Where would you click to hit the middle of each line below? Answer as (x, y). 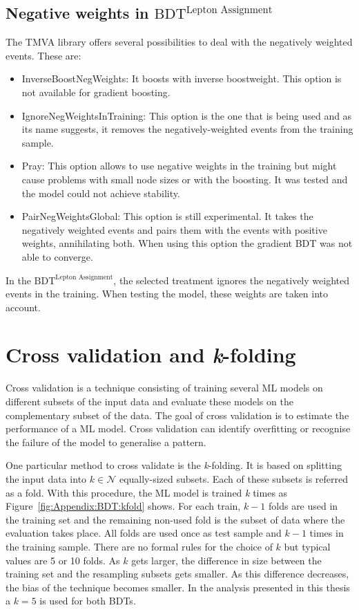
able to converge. (57, 256)
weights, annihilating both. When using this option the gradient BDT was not (187, 243)
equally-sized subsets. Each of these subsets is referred (234, 478)
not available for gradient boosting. (96, 92)
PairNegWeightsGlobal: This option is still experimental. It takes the (167, 216)
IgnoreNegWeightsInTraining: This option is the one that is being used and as (187, 115)
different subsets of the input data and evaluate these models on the (149, 401)
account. (23, 307)
